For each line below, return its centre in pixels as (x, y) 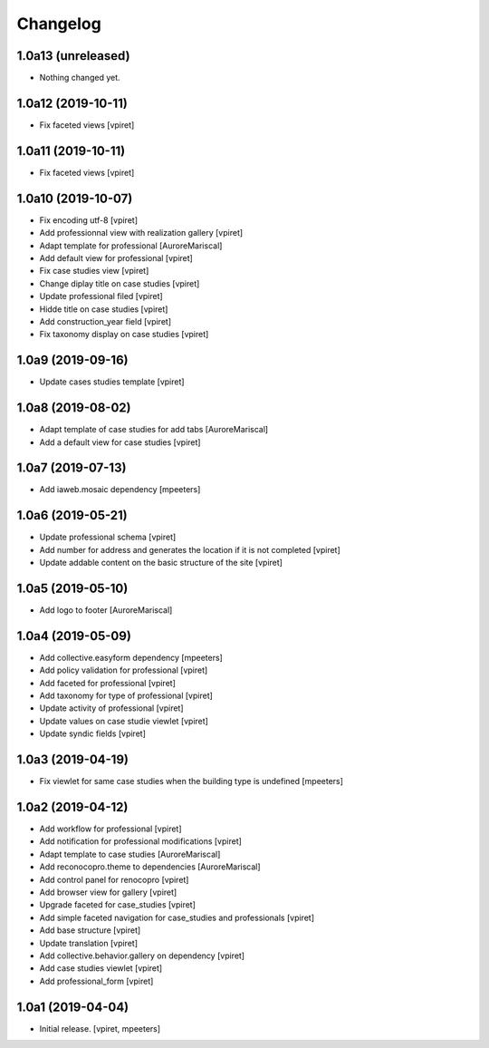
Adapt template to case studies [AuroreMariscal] (130, 854)
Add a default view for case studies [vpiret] (120, 442)
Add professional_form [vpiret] (96, 981)
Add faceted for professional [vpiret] (108, 683)
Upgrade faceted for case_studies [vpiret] (118, 905)
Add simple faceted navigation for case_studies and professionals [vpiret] (177, 917)
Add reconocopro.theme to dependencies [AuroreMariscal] (150, 867)
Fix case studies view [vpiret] (94, 271)
